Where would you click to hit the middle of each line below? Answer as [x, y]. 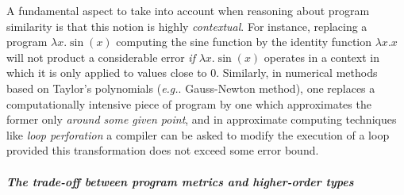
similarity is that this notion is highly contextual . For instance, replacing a [187, 26]
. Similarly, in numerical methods [297, 73]
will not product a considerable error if [101, 57]
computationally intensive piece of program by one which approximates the [189, 103]
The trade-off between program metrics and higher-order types [180, 181]
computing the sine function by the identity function [244, 42]
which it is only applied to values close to [107, 73]
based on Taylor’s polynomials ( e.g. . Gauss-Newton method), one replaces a [191, 88]
